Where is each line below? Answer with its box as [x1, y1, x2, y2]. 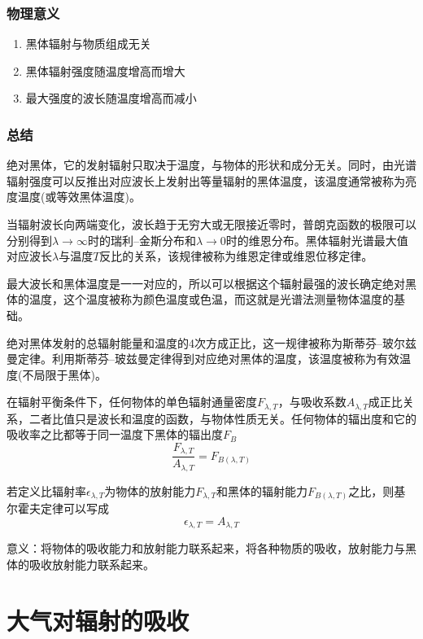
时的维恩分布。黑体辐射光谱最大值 [225, 231, 408, 248]
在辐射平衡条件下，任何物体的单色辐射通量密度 [7, 393, 257, 410]
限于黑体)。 [45, 365, 107, 383]
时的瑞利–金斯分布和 [87, 231, 196, 248]
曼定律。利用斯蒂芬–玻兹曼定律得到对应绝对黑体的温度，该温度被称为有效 [7, 350, 399, 367]
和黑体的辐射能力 [216, 482, 307, 499]
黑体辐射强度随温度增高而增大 [25, 62, 185, 79]
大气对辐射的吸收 [7, 603, 190, 637]
